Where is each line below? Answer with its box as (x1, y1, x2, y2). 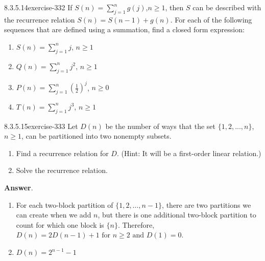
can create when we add (16, 209, 91, 220)
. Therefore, (117, 219, 155, 230)
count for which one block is (16, 219, 104, 230)
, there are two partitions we (162, 199, 251, 210)
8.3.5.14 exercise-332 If (4, 2, 73, 12)
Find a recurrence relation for (16, 147, 109, 158)
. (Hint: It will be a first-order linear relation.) (116, 147, 261, 158)
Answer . (4, 182, 33, 193)
